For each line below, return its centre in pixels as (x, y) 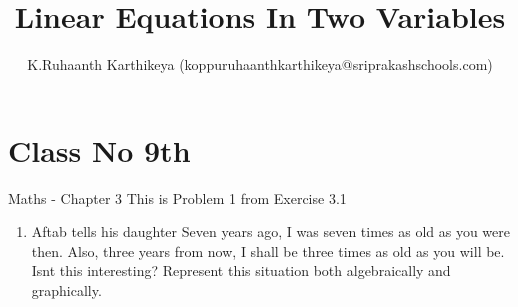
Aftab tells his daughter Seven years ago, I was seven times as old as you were (270, 231)
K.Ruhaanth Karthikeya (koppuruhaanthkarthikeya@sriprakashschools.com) (260, 64)
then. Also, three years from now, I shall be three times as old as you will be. (268, 250)
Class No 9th (99, 149)
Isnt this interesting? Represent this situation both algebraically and (241, 270)
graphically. (66, 290)
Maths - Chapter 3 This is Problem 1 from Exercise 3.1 (177, 197)
